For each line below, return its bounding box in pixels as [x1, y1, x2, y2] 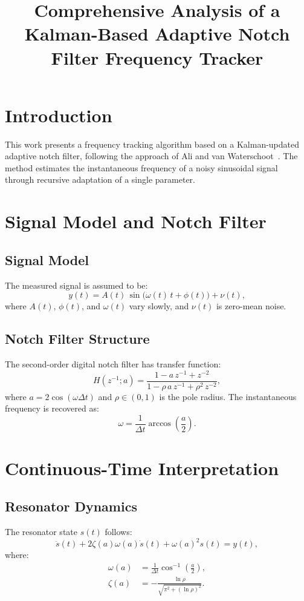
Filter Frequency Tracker [51, 45, 264, 70]
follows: [105, 525, 132, 537]
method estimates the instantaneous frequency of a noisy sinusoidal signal [5, 161, 278, 174]
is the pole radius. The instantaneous [159, 390, 297, 402]
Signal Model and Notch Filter [5, 209, 267, 234]
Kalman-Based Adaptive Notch [24, 21, 290, 46]
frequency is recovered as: [5, 402, 99, 415]
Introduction [5, 102, 112, 127]
